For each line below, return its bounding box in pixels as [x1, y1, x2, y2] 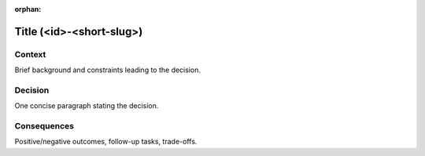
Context [14, 49, 46, 60]
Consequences [14, 121, 75, 132]
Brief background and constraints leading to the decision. [14, 65, 201, 74]
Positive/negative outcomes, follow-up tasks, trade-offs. [14, 137, 198, 147]
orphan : [14, 5, 42, 13]
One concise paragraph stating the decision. [14, 101, 159, 111]
